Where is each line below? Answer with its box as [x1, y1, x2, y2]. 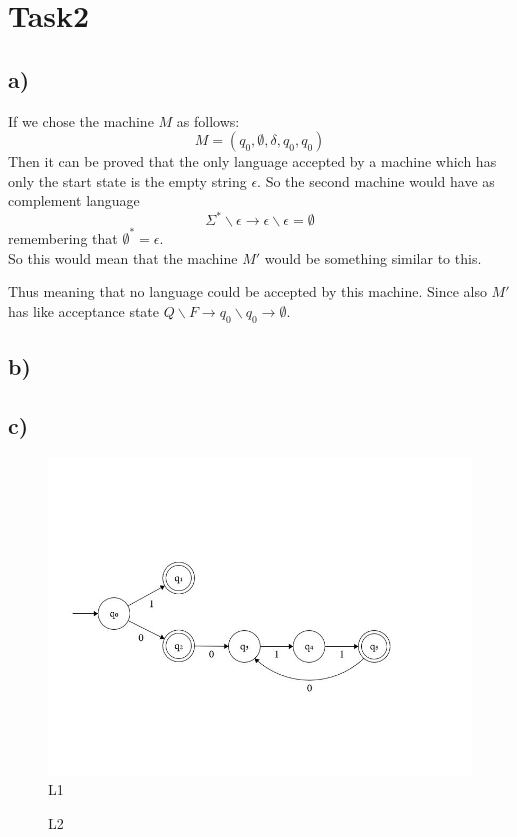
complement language [8, 190, 140, 211]
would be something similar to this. [264, 247, 482, 268]
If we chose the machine [8, 110, 154, 131]
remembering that [8, 227, 118, 248]
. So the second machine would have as [257, 170, 495, 191]
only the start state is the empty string [8, 170, 247, 191]
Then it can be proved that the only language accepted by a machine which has [8, 151, 497, 172]
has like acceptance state [8, 300, 160, 321]
